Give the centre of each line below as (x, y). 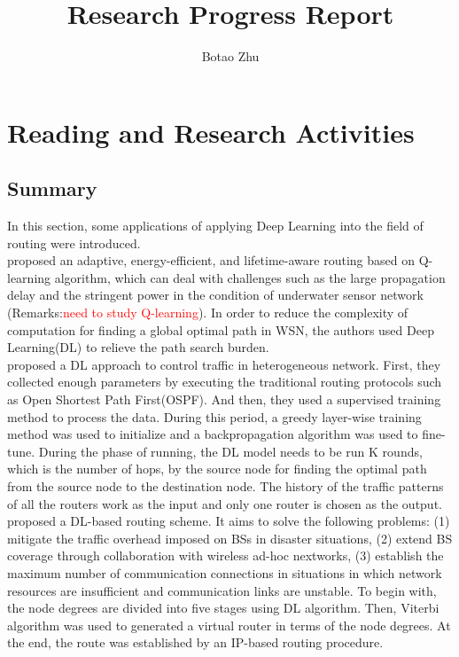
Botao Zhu (230, 56)
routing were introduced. (74, 242)
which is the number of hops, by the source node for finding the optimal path (217, 469)
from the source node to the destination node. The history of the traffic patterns (226, 486)
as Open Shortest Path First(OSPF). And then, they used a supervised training (224, 399)
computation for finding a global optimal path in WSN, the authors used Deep (221, 329)
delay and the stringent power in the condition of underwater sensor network (215, 295)
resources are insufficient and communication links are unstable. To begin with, (222, 590)
